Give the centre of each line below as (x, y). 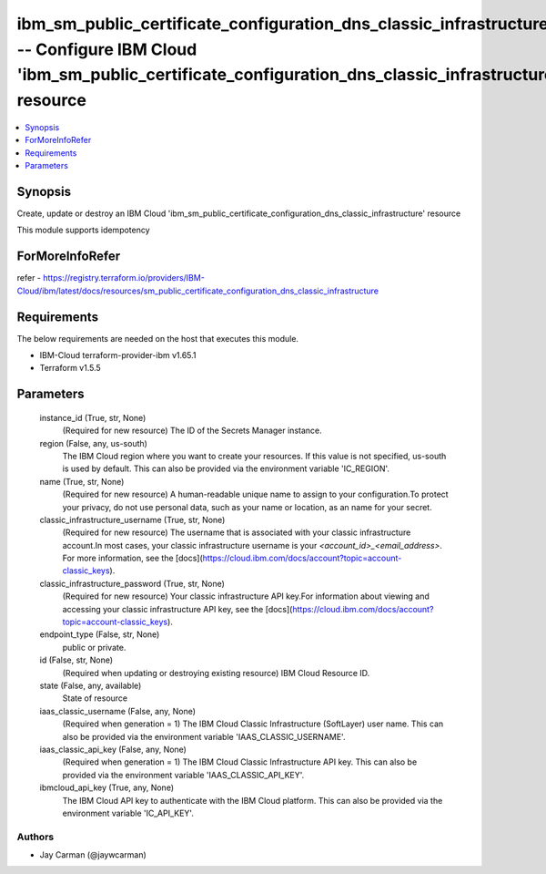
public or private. (94, 647)
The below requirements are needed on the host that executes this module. (158, 338)
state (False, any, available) (91, 685)
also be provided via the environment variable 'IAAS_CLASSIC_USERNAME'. (204, 736)
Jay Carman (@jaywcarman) (93, 855)
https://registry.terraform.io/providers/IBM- (123, 278)
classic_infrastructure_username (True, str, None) (132, 519)
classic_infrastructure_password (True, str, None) (132, 583)
